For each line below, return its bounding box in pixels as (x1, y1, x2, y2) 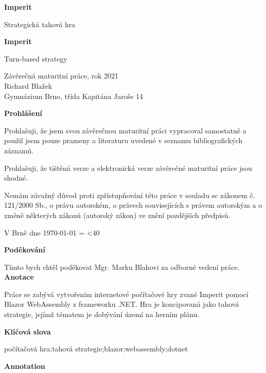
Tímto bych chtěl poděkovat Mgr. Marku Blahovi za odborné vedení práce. (4, 261, 240, 272)
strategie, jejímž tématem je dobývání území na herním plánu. (4, 309, 200, 320)
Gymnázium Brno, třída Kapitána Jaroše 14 (4, 90, 143, 101)
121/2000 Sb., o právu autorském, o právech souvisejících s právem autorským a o (4, 200, 262, 210)
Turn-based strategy (4, 53, 68, 64)
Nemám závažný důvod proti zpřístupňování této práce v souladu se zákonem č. (4, 189, 255, 200)
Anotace (4, 271, 34, 282)
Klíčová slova (4, 326, 51, 337)
